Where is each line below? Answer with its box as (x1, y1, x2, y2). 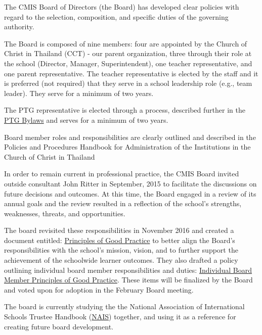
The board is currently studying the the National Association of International (4, 301, 245, 312)
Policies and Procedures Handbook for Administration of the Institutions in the (4, 141, 251, 152)
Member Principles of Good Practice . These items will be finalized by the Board (4, 274, 253, 285)
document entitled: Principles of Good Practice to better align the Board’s (4, 234, 235, 245)
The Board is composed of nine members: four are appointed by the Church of (4, 38, 247, 49)
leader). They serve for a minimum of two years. (4, 87, 154, 98)
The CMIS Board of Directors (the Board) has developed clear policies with (4, 2, 239, 12)
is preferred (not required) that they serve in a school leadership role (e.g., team (4, 78, 252, 88)
